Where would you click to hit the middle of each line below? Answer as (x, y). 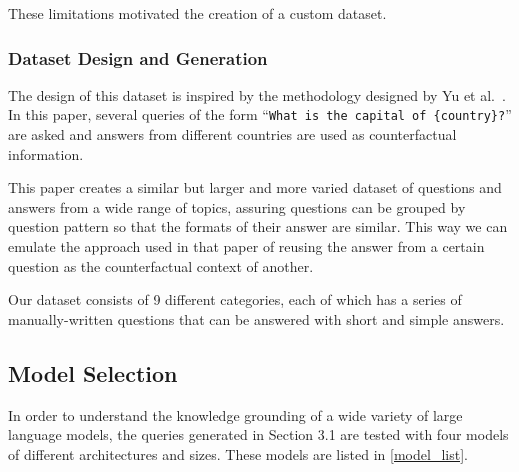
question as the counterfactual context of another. (161, 265)
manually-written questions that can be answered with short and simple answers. (256, 318)
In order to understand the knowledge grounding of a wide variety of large (235, 414)
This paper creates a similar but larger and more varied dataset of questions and (255, 187)
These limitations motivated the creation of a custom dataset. (197, 13)
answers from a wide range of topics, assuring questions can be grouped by (237, 206)
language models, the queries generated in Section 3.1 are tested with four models (258, 434)
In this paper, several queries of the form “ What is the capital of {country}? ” (260, 114)
